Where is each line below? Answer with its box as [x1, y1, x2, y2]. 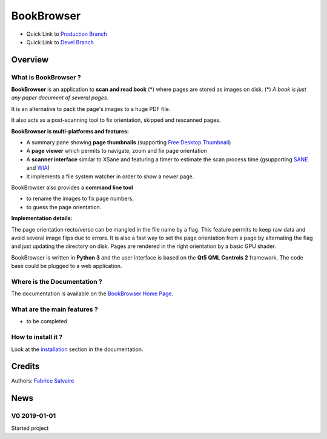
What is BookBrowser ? [11, 73, 81, 81]
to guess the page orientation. [26, 203, 102, 210]
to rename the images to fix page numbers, [26, 195, 134, 203]
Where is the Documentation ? [11, 277, 102, 286]
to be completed [26, 318, 68, 325]
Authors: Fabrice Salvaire [11, 377, 74, 384]
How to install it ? [11, 333, 63, 341]
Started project [11, 424, 49, 432]
